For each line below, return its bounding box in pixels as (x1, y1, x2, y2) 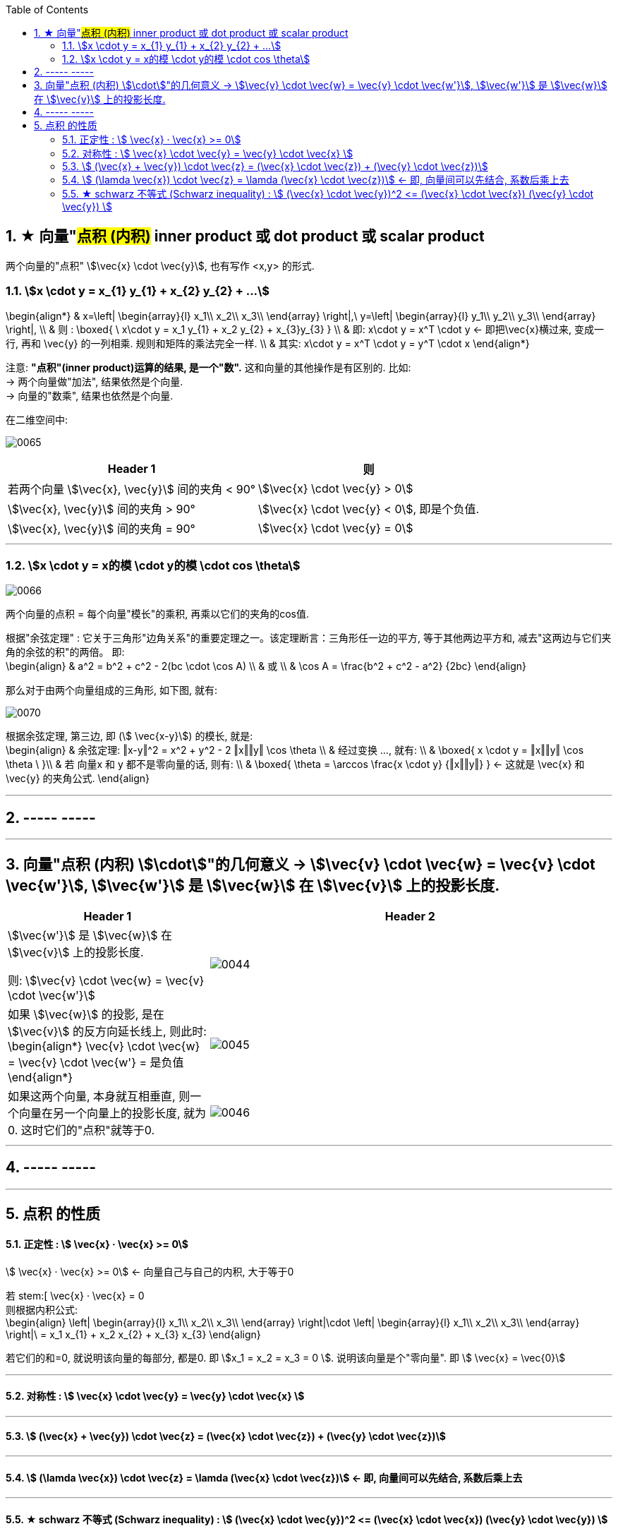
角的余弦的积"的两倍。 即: (6, 646, 125, 659)
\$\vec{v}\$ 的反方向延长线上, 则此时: (8, 1024, 207, 1039)
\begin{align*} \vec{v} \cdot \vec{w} (8, 1039, 200, 1054)
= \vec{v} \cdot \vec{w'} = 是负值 (8, 1055, 184, 1070)
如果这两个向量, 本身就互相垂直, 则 (8, 1089, 190, 1104)
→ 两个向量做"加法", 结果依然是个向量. (6, 375, 183, 388)
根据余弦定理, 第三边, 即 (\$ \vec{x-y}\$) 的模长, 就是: (6, 730, 253, 743)
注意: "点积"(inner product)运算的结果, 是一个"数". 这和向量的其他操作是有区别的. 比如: (6, 361, 411, 373)
